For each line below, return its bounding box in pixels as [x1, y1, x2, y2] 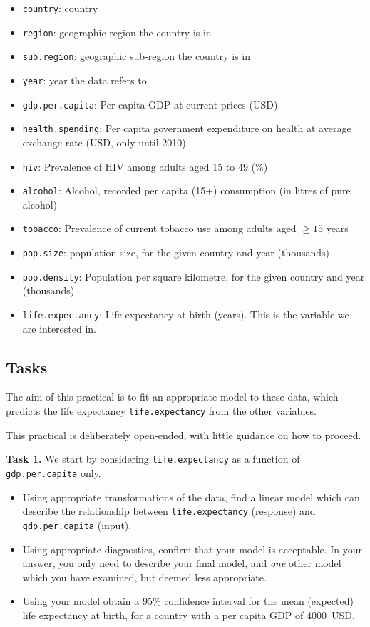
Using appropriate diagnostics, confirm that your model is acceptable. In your [22, 541, 362, 556]
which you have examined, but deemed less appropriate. [22, 569, 267, 584]
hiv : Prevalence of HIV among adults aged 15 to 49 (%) [22, 159, 268, 174]
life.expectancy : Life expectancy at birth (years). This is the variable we [22, 307, 349, 321]
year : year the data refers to [22, 72, 147, 87]
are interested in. [22, 321, 97, 336]
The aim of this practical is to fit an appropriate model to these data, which [6, 389, 339, 404]
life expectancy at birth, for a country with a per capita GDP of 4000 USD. [22, 607, 355, 622]
